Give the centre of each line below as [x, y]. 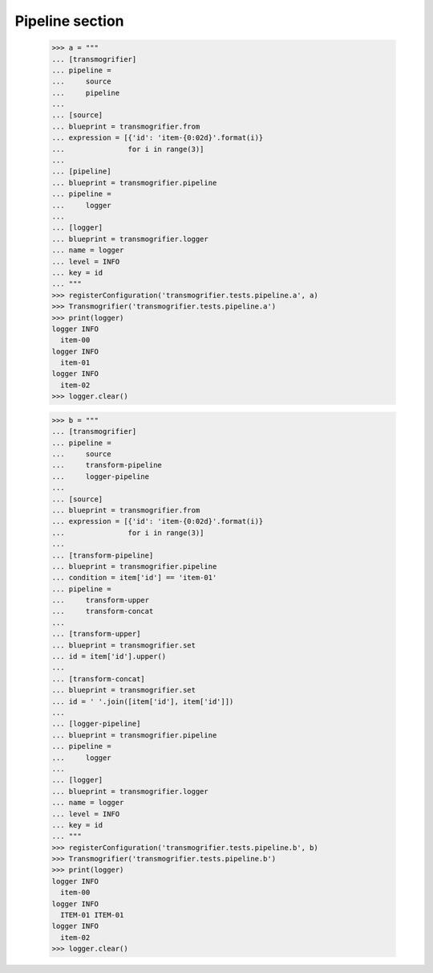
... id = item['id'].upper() [109, 656]
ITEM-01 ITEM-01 [92, 915]
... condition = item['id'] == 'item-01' [134, 578]
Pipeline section [69, 21]
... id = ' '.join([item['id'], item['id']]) [143, 701]
